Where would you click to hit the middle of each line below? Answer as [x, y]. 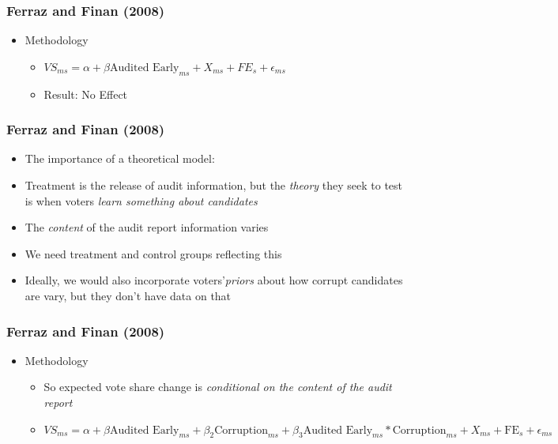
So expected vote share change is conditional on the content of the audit [218, 387]
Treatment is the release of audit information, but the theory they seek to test [214, 185]
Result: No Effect [86, 94]
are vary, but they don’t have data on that [128, 295]
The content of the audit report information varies [147, 227]
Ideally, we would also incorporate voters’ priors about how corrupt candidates [214, 280]
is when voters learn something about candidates [141, 200]
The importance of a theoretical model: [120, 158]
